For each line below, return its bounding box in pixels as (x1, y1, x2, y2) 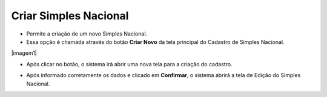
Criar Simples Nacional (11, 9, 129, 22)
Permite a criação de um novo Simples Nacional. (26, 30, 148, 37)
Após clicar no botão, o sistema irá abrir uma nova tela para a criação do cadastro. (26, 60, 233, 67)
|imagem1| (11, 49, 37, 57)
